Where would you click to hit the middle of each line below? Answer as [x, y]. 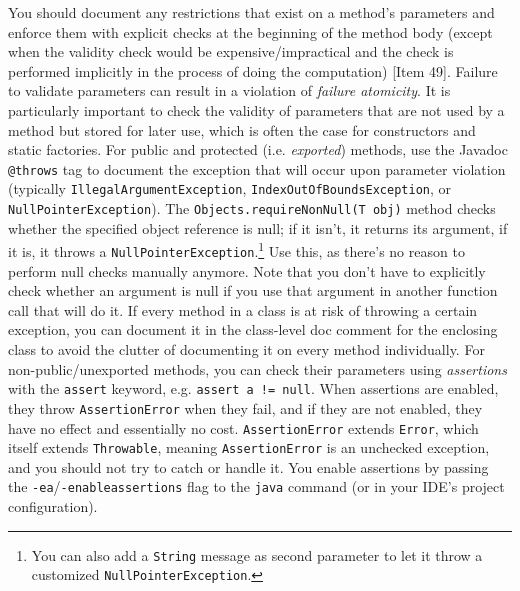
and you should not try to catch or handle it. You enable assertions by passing [248, 466]
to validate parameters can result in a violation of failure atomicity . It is [229, 90]
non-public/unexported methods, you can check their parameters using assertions [257, 368]
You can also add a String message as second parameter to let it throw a [257, 554]
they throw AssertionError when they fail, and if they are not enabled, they [245, 407]
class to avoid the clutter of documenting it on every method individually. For [246, 349]
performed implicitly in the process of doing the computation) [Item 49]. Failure [253, 70]
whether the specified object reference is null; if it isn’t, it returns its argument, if [258, 227]
